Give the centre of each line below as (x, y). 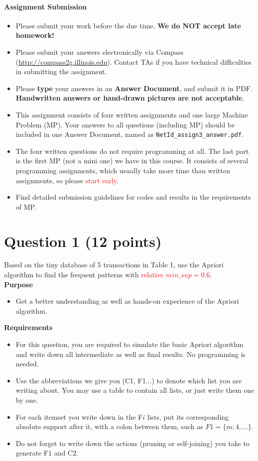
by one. (27, 400)
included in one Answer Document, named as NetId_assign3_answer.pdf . (130, 134)
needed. (27, 364)
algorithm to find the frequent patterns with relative (84, 275)
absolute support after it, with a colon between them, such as (109, 426)
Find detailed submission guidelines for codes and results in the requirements (133, 197)
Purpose (18, 284)
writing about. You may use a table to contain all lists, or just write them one (135, 390)
